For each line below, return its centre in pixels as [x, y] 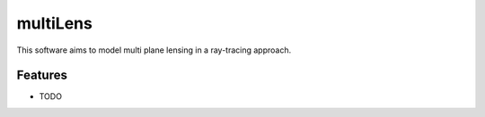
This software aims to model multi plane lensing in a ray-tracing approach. [154, 50]
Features [42, 75]
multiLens [55, 23]
